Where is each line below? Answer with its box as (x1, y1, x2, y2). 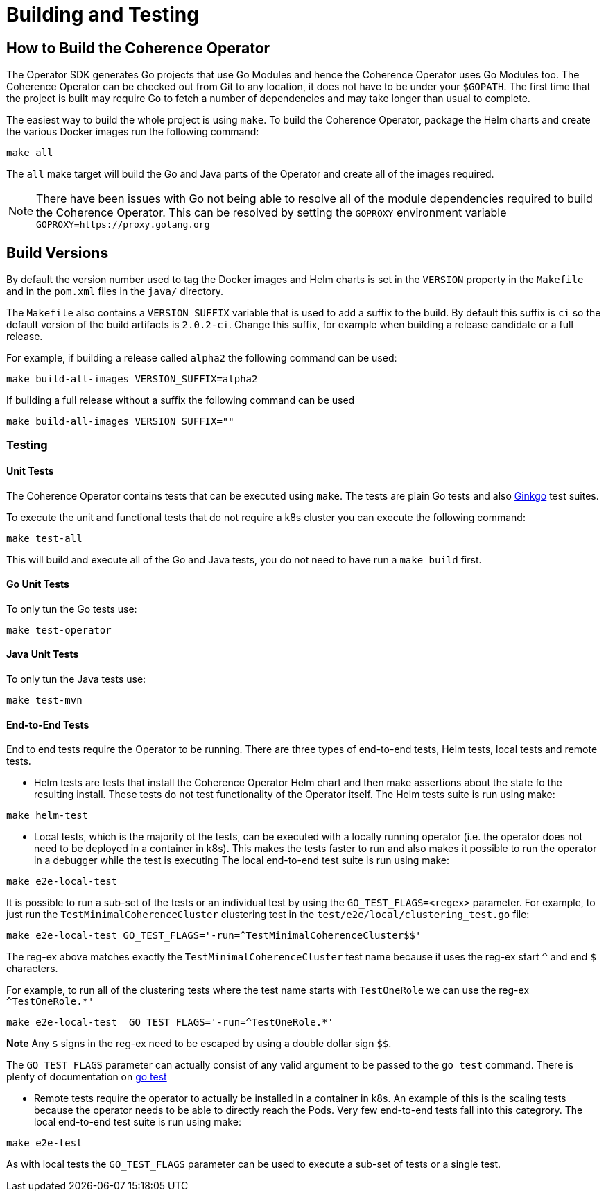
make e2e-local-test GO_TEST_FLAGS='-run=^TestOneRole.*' (6, 1017, 334, 1028)
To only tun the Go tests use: (6, 602, 137, 615)
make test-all (6, 532, 83, 544)
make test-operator (6, 624, 112, 636)
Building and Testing (6, 3, 199, 26)
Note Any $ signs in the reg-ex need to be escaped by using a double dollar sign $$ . (6, 1037, 392, 1050)
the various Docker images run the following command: (6, 126, 259, 138)
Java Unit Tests (6, 648, 79, 661)
